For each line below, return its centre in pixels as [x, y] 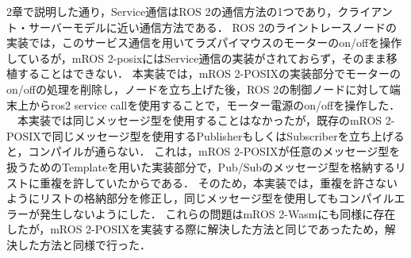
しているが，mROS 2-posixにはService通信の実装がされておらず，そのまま [196, 58]
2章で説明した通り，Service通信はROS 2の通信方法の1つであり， [172, 11]
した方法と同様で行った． [84, 244]
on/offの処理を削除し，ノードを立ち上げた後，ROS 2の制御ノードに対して [198, 89]
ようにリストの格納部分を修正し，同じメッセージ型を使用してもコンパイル [200, 198]
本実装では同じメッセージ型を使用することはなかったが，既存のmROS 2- [206, 120]
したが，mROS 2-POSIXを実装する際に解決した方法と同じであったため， [196, 229]
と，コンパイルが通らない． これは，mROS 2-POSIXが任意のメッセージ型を [204, 151]
